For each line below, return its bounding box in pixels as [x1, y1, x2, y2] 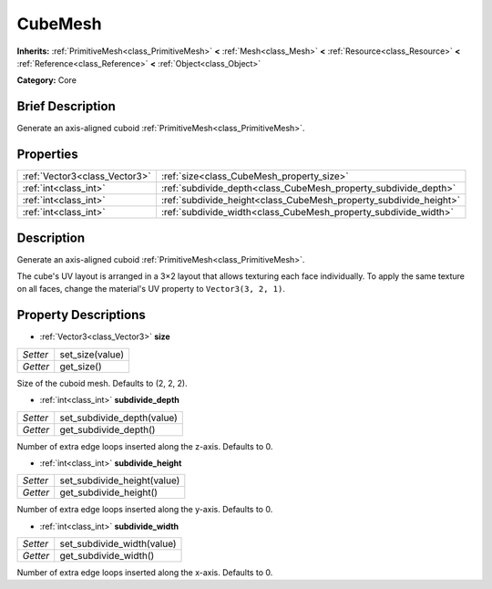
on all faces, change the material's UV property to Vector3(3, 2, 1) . [16, 284, 286, 294]
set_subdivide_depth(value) [59, 411, 178, 424]
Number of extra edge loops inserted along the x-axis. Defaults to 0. [16, 567, 273, 578]
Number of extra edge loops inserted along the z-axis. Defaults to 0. [16, 440, 273, 451]
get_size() [59, 360, 102, 373]
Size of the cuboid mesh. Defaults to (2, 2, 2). [16, 377, 188, 388]
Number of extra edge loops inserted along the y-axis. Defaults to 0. [16, 504, 273, 515]
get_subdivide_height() [59, 486, 159, 499]
